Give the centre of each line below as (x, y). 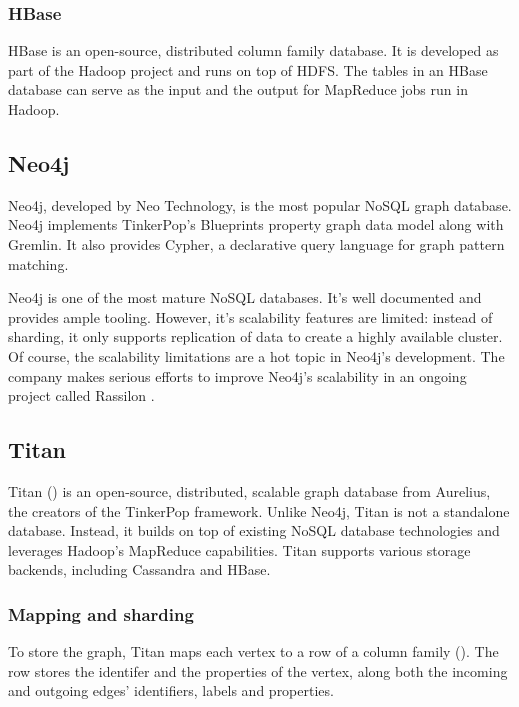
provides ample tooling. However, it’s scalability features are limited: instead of (250, 316)
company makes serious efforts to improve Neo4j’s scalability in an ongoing (237, 375)
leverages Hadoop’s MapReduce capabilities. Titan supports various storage (239, 549)
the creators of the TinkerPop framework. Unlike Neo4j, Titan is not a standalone (259, 510)
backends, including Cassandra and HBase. (139, 569)
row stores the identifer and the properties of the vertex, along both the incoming (258, 670)
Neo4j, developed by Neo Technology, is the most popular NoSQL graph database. (260, 204)
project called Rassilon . (81, 395)
